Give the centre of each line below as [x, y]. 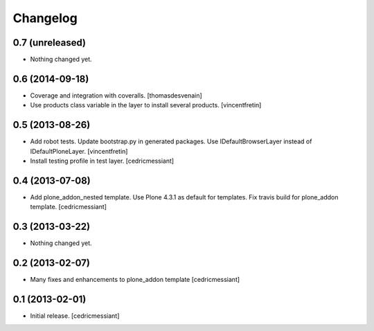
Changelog [45, 18]
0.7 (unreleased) [50, 43]
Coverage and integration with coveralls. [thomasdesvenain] [116, 95]
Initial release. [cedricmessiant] [75, 316]
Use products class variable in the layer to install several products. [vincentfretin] [146, 105]
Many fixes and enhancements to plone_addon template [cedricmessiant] [135, 280]
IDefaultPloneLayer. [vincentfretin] [79, 151]
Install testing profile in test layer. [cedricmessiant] [102, 161]
